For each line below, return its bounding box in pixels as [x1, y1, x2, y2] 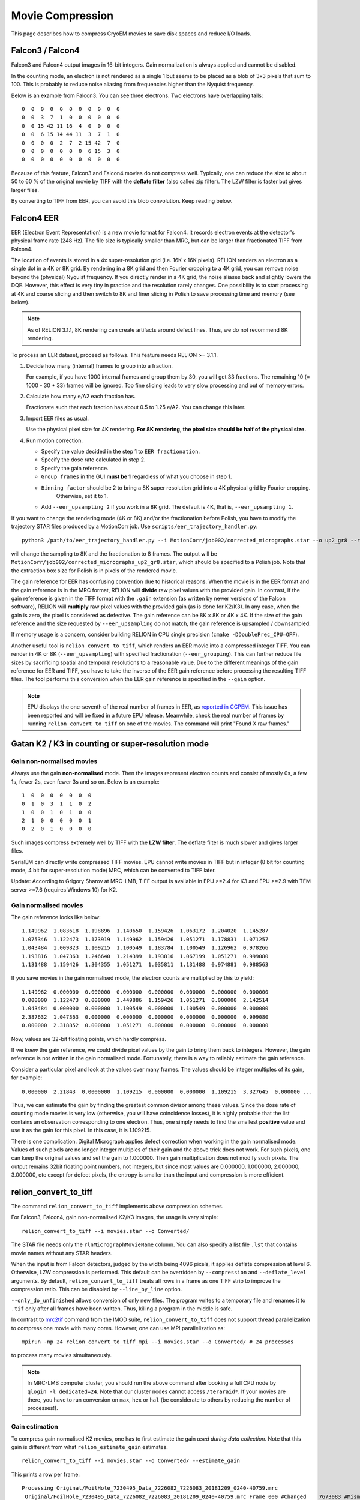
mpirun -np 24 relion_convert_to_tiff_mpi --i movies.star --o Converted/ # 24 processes [22, 1339, 294, 1345]
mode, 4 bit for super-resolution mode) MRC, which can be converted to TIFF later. [11, 867, 216, 874]
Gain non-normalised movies [11, 757, 98, 765]
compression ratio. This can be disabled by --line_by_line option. [11, 1286, 182, 1293]
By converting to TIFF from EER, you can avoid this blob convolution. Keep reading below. [11, 197, 233, 204]
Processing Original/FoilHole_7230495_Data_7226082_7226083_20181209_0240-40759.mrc [22, 1485, 278, 1492]
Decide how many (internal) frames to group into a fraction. [26, 362, 173, 369]
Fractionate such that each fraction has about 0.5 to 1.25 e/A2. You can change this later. [26, 404, 246, 411]
